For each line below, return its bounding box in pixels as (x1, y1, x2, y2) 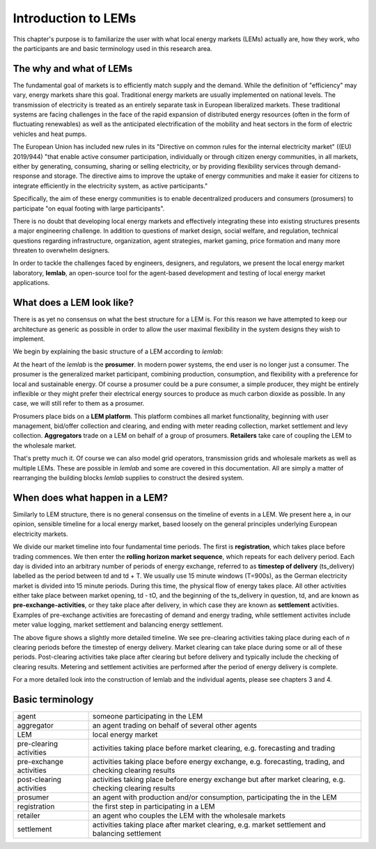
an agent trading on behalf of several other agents (92, 721, 258, 731)
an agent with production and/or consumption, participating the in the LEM (92, 793, 337, 802)
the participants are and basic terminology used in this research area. (13, 44, 212, 52)
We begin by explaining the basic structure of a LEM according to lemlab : (13, 347, 224, 355)
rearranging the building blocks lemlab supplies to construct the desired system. (13, 474, 244, 482)
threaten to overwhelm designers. (13, 246, 110, 254)
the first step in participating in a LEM (92, 802, 215, 811)
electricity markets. (13, 530, 69, 538)
